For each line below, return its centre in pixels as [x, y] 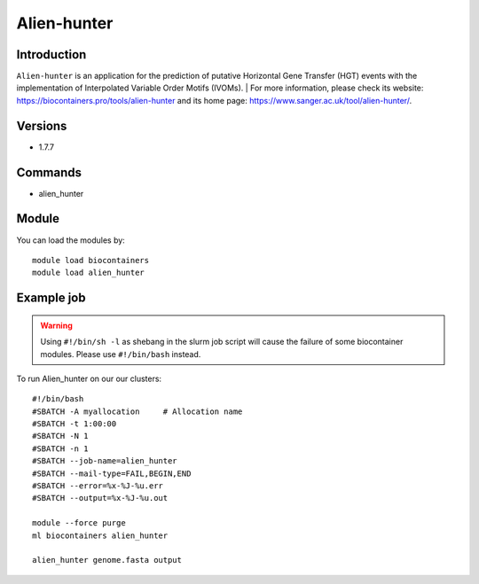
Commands [49, 172]
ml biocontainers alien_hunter [100, 535]
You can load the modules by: [71, 240]
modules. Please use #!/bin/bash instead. [121, 354]
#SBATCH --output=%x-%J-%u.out [100, 498]
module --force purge [79, 523]
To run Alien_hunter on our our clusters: [89, 378]
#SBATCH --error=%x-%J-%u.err [98, 486]
